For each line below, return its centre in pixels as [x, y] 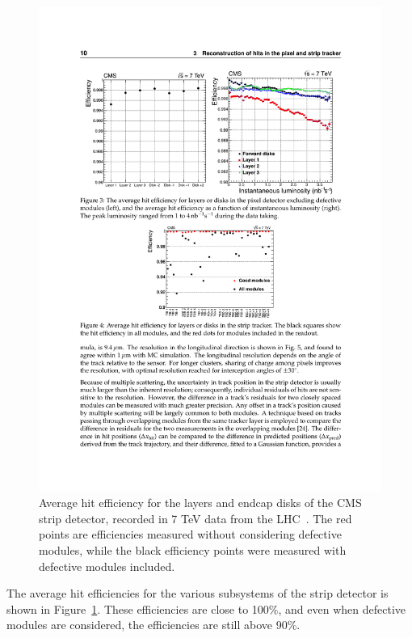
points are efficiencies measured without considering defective [190, 534]
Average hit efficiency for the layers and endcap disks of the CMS [200, 503]
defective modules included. [107, 566]
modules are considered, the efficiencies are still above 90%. [153, 625]
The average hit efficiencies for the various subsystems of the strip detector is [198, 593]
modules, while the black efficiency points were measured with [193, 550]
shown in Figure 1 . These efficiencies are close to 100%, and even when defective [206, 608]
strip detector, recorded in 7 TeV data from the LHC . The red [195, 518]
